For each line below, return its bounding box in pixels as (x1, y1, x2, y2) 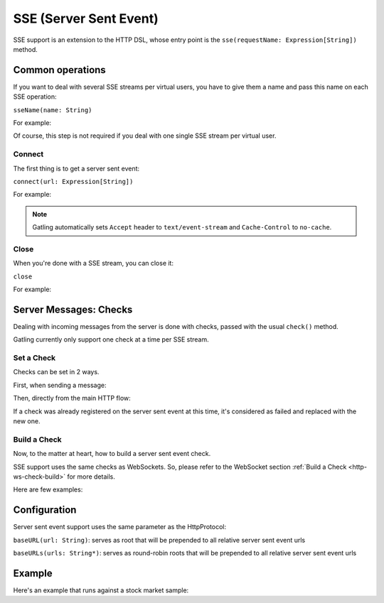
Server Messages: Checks (13, 303, 133, 315)
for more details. (67, 472, 115, 481)
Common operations (13, 64, 106, 76)
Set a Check (13, 353, 56, 363)
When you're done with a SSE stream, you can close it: (13, 259, 174, 268)
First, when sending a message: (13, 381, 107, 389)
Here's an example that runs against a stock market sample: (13, 586, 189, 594)
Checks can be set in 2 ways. (13, 368, 100, 376)
